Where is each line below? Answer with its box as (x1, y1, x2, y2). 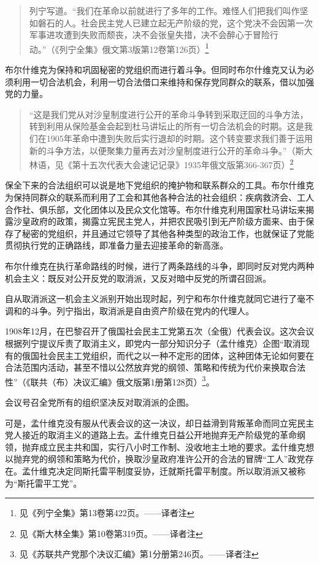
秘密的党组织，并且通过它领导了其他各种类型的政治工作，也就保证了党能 (21, 226, 314, 239)
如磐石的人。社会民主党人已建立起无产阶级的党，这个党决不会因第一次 (29, 16, 313, 29)
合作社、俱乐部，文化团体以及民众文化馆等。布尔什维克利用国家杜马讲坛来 (5, 203, 306, 215)
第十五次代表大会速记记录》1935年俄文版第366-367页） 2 (72, 156, 294, 171)
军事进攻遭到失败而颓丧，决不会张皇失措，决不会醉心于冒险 (29, 28, 270, 41)
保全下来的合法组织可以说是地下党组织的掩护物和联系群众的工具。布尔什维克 (5, 179, 314, 191)
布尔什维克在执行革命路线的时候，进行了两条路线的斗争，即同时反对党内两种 (5, 260, 314, 272)
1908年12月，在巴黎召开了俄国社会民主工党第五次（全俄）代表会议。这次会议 (5, 325, 314, 338)
